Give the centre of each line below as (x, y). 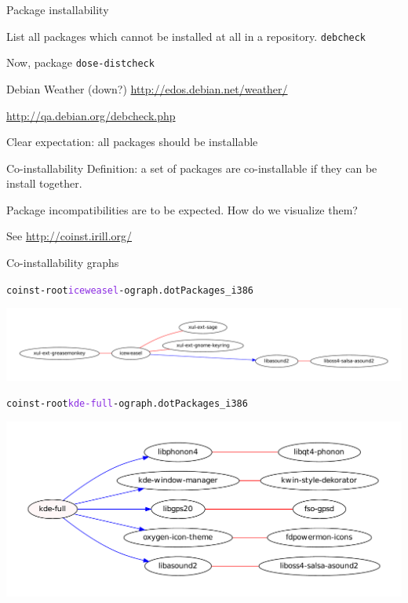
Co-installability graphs (63, 263)
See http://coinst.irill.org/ (69, 236)
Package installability (58, 9)
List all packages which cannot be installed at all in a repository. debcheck (186, 36)
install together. (44, 183)
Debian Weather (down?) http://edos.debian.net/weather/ (147, 88)
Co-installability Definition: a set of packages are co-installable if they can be (192, 168)
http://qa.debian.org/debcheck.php (91, 115)
